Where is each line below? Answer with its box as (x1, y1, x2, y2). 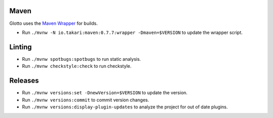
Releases (9, 76, 39, 85)
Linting (9, 43, 32, 51)
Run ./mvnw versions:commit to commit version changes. (22, 97, 149, 103)
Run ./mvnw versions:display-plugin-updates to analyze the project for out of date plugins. (22, 104, 228, 110)
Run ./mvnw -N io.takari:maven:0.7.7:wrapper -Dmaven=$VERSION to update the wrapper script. (22, 29, 243, 35)
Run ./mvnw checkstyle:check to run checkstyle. (22, 63, 131, 69)
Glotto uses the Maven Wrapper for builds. (9, 20, 98, 26)
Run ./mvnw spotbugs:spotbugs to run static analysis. (22, 56, 141, 62)
